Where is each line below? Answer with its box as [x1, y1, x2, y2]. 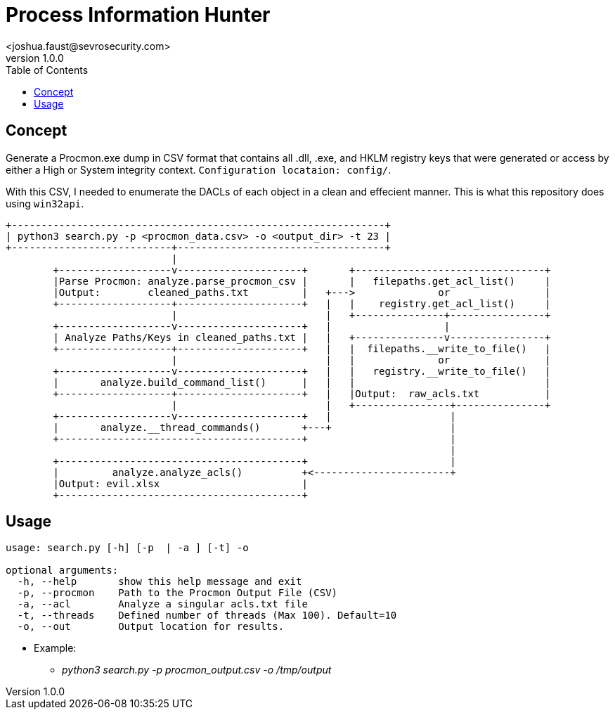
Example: [34, 642, 77, 655]
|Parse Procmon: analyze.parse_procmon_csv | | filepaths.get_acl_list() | [53, 275, 551, 287]
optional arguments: [6, 565, 119, 576]
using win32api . [6, 197, 84, 210]
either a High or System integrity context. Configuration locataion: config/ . [6, 163, 391, 176]
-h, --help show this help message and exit [17, 576, 302, 588]
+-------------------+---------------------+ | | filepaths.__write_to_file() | [53, 342, 551, 354]
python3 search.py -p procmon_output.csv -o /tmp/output [62, 664, 332, 676]
